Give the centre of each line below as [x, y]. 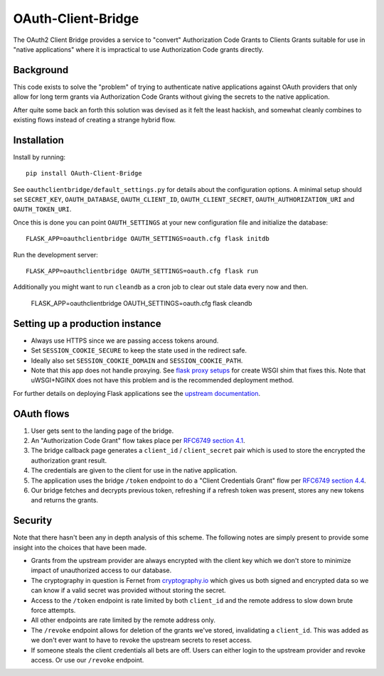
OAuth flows [42, 413]
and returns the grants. [65, 500]
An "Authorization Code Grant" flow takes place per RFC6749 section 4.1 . [138, 440]
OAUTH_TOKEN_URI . [42, 209]
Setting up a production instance [87, 323]
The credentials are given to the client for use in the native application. [134, 471]
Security [33, 521]
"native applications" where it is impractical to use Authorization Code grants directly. [139, 49]
